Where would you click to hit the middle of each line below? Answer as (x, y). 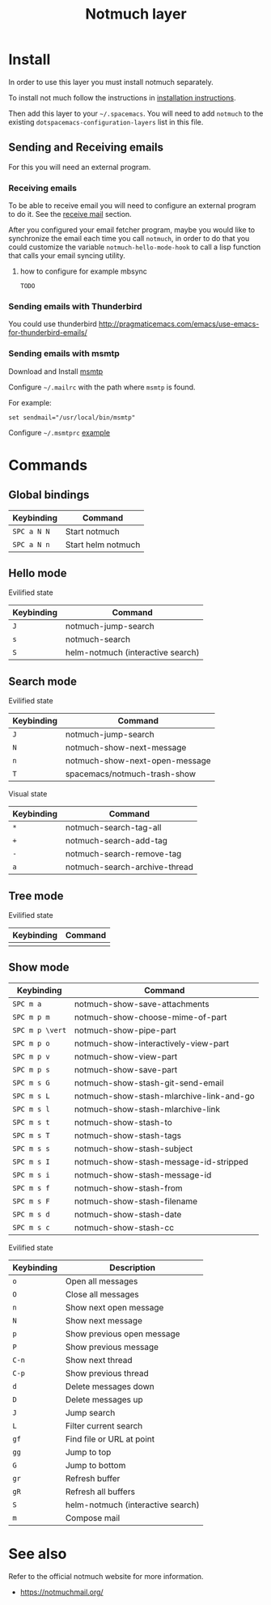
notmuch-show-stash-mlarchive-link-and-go (164, 1096)
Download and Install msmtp (56, 371)
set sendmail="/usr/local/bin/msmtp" (72, 418)
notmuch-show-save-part (126, 1069)
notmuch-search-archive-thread (129, 867)
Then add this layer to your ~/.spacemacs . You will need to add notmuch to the (136, 113)
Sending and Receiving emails (86, 148)
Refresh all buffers (100, 1492)
